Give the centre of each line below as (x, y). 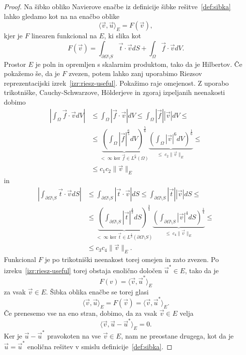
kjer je (13, 36)
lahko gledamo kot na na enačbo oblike (62, 16)
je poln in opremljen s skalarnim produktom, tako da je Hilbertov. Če (139, 64)
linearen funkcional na (64, 36)
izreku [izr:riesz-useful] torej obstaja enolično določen (83, 270)
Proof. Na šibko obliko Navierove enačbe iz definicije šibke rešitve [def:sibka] (117, 6)
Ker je (13, 335)
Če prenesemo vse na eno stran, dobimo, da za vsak (81, 313)
